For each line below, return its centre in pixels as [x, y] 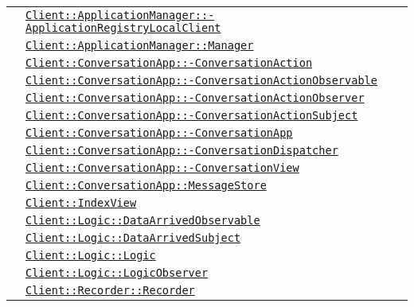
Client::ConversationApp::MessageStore [146, 185]
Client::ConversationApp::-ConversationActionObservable [201, 80]
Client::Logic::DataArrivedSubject [133, 238]
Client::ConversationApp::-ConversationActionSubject [192, 115]
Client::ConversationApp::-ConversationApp [159, 133]
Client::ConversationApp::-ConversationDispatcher [182, 150]
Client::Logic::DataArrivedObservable [143, 220]
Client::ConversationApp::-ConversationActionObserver [195, 98]
